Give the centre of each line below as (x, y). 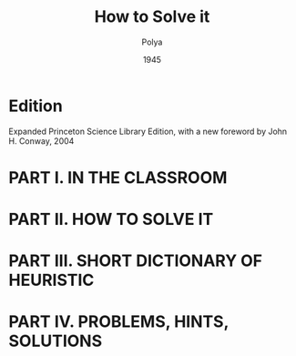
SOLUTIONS (56, 341)
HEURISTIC (51, 280)
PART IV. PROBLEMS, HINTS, (119, 322)
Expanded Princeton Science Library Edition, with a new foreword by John (148, 131)
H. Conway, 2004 (41, 141)
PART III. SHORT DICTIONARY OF (136, 261)
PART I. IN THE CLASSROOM (118, 177)
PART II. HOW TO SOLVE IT (111, 219)
